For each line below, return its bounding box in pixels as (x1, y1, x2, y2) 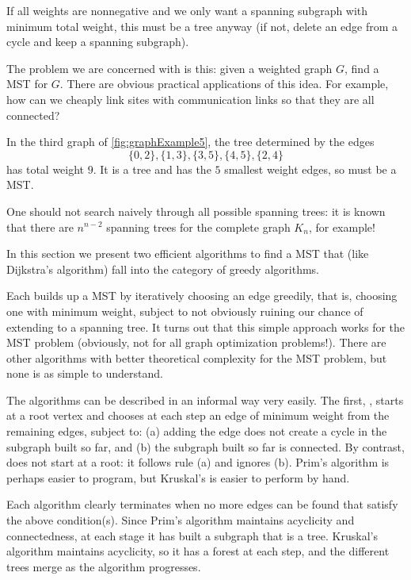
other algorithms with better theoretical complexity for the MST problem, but (6, 349, 387, 366)
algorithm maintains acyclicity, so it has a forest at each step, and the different (6, 543, 390, 559)
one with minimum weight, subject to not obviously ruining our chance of (6, 302, 363, 319)
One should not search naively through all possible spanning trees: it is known (6, 202, 386, 219)
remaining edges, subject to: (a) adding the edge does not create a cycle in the (6, 423, 387, 440)
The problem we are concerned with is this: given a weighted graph (6, 60, 333, 76)
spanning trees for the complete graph (106, 218, 291, 235)
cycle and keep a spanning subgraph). (6, 33, 189, 50)
